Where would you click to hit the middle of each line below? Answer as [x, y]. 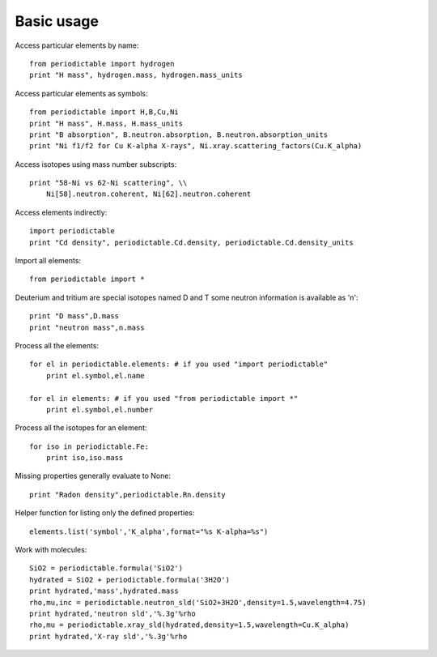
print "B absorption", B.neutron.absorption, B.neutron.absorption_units [179, 134]
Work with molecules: [51, 550]
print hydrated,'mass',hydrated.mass [104, 591]
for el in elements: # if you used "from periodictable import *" [164, 398]
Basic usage [57, 21]
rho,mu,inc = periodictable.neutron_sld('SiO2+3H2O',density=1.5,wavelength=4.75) [198, 602]
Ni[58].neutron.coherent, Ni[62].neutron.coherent [148, 194]
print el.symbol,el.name [95, 375]
